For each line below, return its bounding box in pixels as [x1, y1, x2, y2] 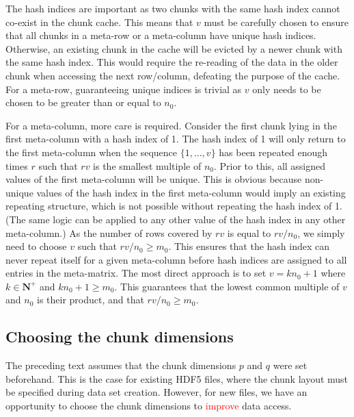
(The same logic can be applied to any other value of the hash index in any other [5, 212, 346, 226]
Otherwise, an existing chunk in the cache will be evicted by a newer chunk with [5, 41, 342, 55]
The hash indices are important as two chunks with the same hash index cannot [5, 1, 340, 15]
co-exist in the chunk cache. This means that [5, 14, 193, 29]
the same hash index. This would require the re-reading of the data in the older [5, 55, 338, 69]
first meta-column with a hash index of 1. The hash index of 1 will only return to [5, 131, 346, 146]
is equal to [227, 225, 271, 240]
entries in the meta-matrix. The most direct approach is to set [5, 266, 267, 280]
